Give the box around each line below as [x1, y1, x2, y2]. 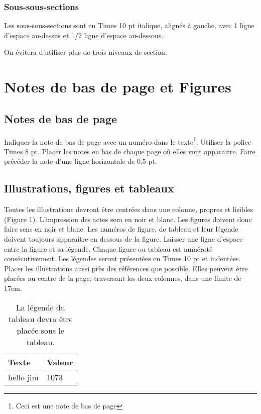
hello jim [8, 371, 39, 383]
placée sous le [17, 324, 64, 336]
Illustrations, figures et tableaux [4, 180, 174, 196]
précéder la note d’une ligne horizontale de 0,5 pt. [4, 156, 157, 166]
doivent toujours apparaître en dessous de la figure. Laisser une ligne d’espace [4, 234, 243, 244]
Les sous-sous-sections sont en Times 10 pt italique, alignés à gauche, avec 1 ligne [4, 20, 254, 31]
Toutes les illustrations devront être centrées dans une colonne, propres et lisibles [4, 204, 253, 215]
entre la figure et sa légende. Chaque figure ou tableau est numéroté [4, 243, 213, 254]
